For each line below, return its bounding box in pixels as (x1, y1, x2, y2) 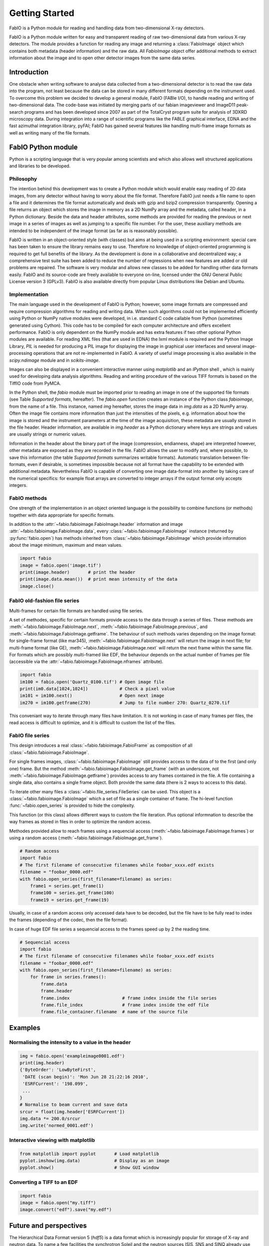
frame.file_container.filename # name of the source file (40, 1009, 188, 1015)
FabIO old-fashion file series (9, 597, 80, 604)
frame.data (40, 981, 67, 987)
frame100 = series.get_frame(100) (30, 890, 115, 896)
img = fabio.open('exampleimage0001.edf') (19, 1053, 125, 1059)
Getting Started (9, 7, 75, 18)
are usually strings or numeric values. (9, 431, 87, 437)
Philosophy (9, 175, 37, 182)
